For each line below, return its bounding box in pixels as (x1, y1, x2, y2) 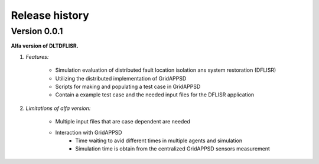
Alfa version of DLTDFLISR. (11, 42, 79, 49)
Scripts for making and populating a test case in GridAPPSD (55, 83, 201, 90)
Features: (25, 53, 49, 60)
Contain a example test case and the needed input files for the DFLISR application (55, 91, 255, 98)
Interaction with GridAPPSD (55, 129, 122, 136)
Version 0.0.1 (11, 26, 63, 36)
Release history (11, 9, 90, 22)
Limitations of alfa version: (25, 105, 91, 112)
